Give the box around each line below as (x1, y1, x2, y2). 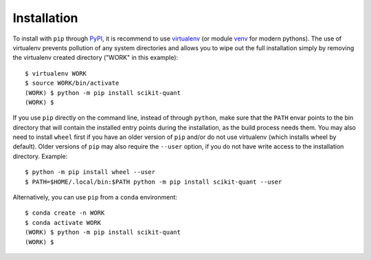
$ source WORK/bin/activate (25, 79, 120, 87)
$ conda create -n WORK (25, 209, 105, 217)
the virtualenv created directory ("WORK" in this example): (12, 54, 179, 62)
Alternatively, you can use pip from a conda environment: (12, 193, 178, 202)
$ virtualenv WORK (25, 69, 87, 77)
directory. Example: (12, 152, 68, 160)
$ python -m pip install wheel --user (25, 169, 156, 176)
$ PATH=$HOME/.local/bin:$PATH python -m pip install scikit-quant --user (25, 177, 282, 186)
